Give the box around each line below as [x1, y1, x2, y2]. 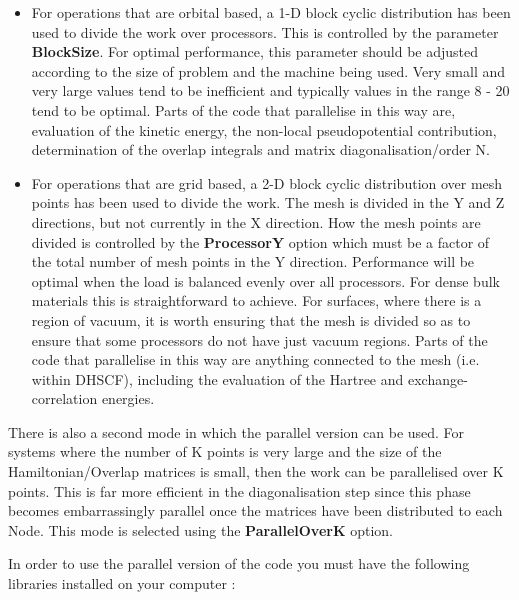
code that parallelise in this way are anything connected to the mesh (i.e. [31, 349, 480, 370]
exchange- [407, 368, 468, 389]
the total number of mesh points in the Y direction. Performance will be [31, 251, 475, 272]
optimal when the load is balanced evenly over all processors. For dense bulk [31, 270, 500, 291]
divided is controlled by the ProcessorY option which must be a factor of [31, 231, 490, 252]
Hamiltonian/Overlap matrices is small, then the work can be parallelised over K [8, 461, 504, 482]
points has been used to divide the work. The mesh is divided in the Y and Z [31, 192, 505, 213]
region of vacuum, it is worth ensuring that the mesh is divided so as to [31, 309, 471, 330]
